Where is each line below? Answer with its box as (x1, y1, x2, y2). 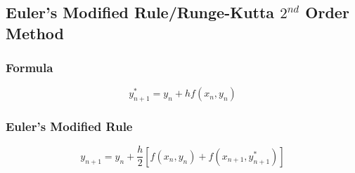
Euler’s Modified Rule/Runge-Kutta (6, 1, 275, 23)
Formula (6, 59, 53, 76)
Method (6, 22, 64, 43)
